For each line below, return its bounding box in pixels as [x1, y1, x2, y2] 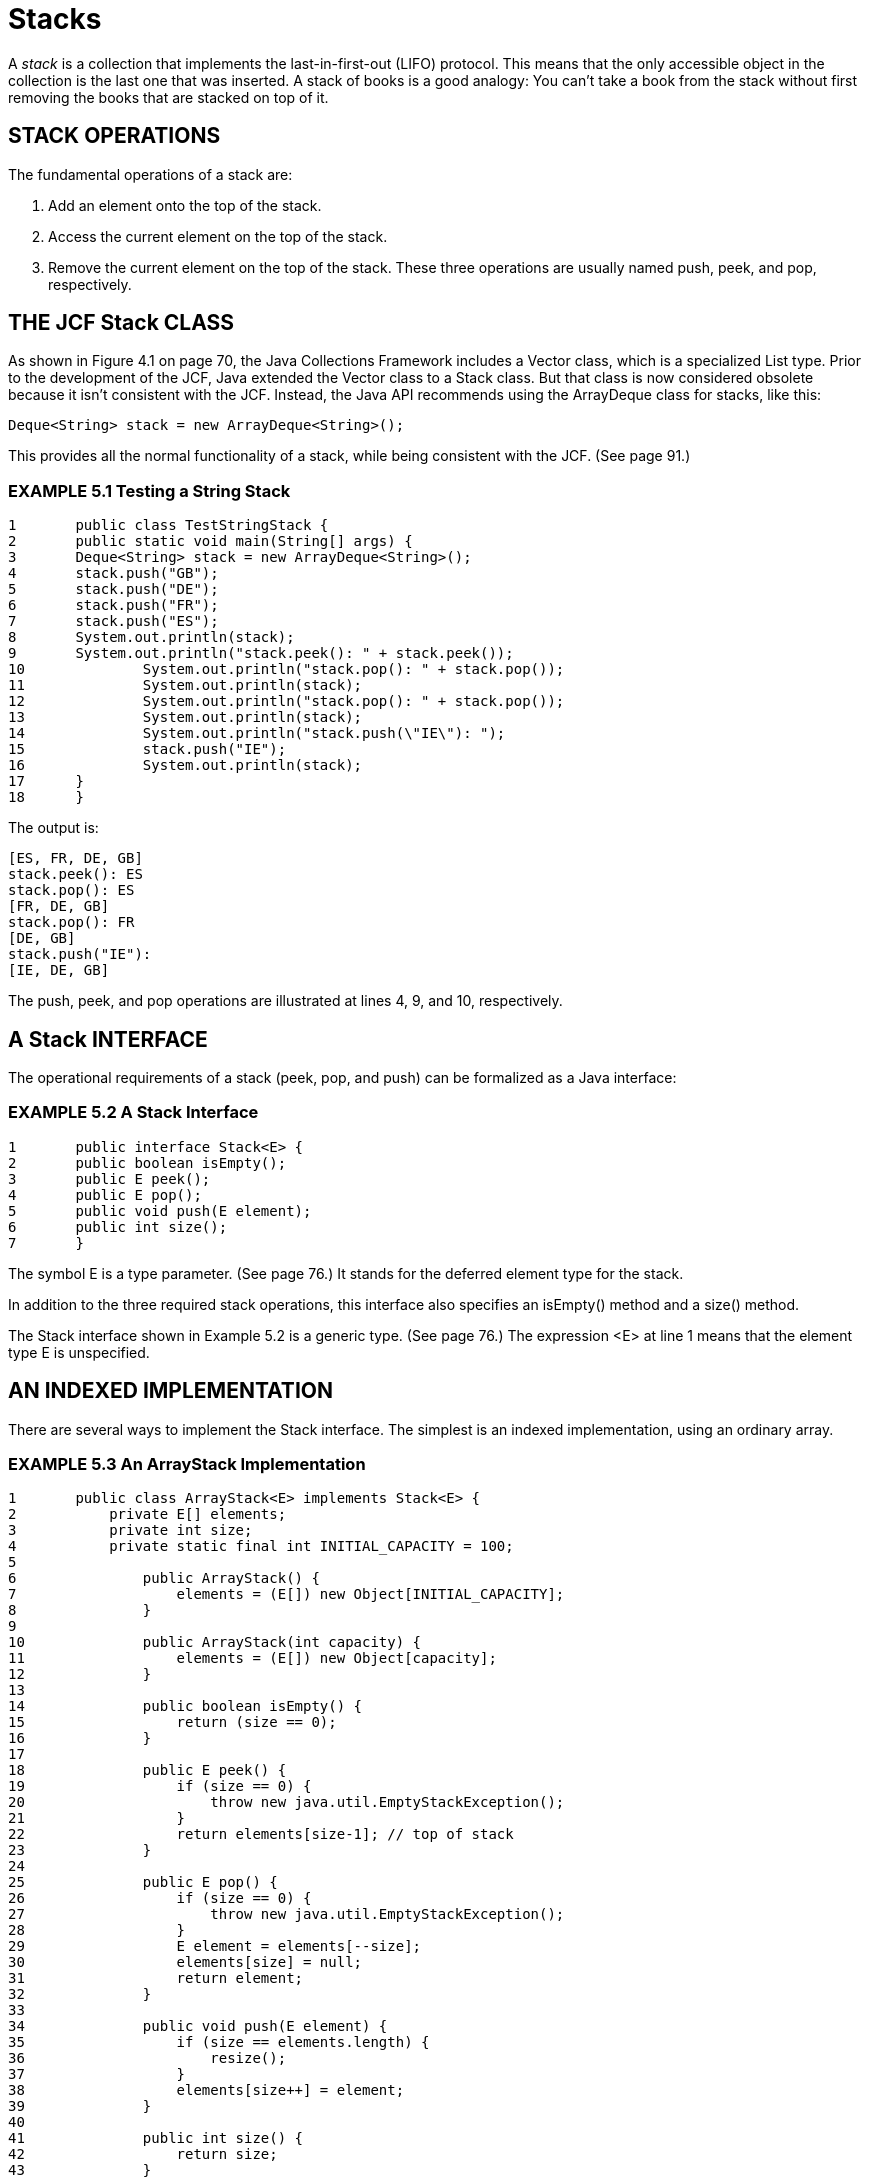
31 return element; [8, 1970, 304, 1987]
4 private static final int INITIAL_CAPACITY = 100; [8, 1538, 514, 1555]
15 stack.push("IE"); [8, 741, 287, 758]
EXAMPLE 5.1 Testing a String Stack [8, 480, 291, 501]
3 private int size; [8, 1522, 253, 1539]
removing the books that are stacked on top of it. [8, 88, 329, 106]
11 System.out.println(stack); [8, 677, 363, 694]
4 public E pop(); [8, 1186, 202, 1203]
